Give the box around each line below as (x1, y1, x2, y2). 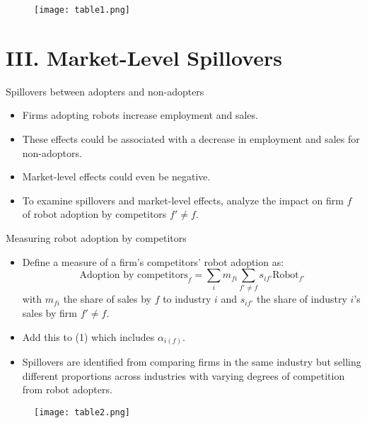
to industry (163, 291, 211, 306)
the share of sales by (63, 291, 151, 306)
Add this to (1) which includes (22, 329, 155, 344)
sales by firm (22, 306, 77, 320)
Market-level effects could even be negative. (22, 169, 211, 184)
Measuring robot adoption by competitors (6, 230, 187, 245)
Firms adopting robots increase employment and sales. (22, 108, 258, 122)
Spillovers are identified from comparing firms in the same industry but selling (22, 354, 361, 369)
